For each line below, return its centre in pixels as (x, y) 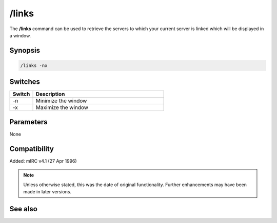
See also (24, 209)
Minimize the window (61, 101)
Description (50, 94)
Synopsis (25, 50)
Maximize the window (62, 107)
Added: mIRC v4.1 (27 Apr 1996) (43, 161)
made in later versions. (47, 192)
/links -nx (34, 65)
